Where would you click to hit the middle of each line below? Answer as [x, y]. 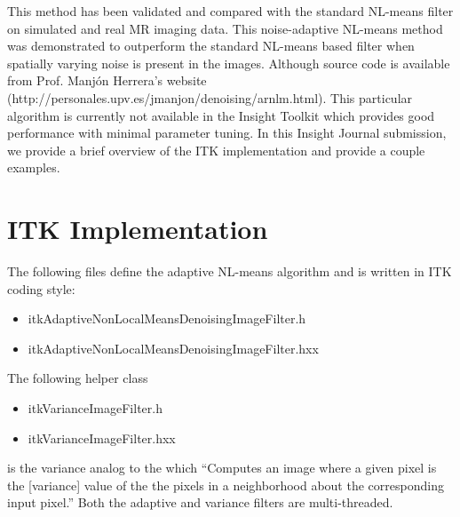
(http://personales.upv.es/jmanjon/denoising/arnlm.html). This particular [210, 97]
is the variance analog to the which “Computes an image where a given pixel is [222, 468]
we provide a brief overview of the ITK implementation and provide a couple [216, 150]
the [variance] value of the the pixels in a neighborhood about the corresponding [226, 485]
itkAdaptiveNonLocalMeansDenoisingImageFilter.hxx [173, 348]
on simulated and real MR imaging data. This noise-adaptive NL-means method [225, 28]
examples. [34, 167]
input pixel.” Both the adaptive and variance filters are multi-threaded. [200, 502]
